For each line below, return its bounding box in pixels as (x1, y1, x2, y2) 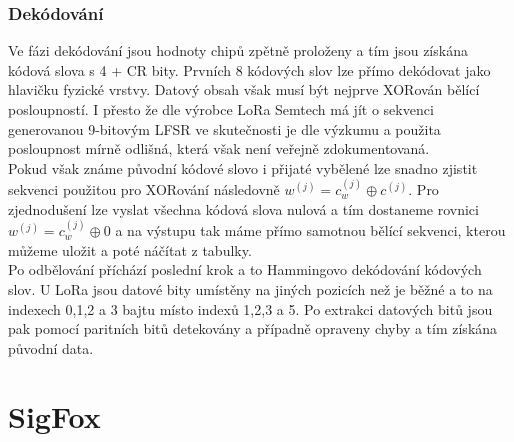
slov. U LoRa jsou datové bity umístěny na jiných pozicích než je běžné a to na (8, 278, 493, 299)
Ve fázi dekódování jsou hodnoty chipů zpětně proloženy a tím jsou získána (8, 40, 468, 61)
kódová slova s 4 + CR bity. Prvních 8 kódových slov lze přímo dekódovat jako (8, 59, 491, 80)
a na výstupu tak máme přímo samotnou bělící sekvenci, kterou (115, 220, 506, 241)
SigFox (8, 396, 101, 437)
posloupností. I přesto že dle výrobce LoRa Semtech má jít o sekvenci (8, 99, 434, 119)
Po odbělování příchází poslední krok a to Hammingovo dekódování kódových (8, 259, 482, 280)
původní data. (8, 337, 94, 358)
